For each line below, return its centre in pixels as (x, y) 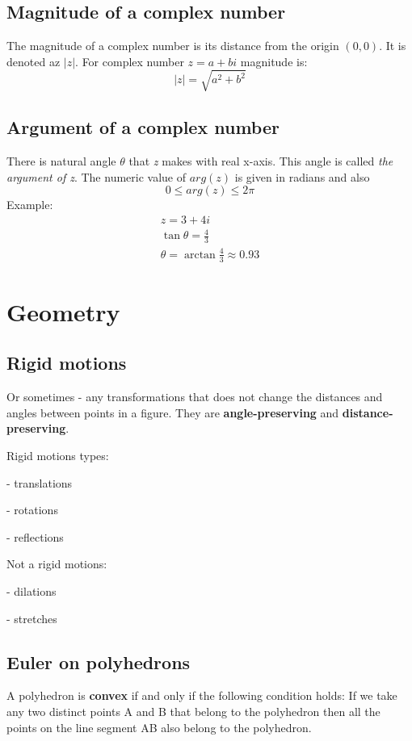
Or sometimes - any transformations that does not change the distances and (195, 397)
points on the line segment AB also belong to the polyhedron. (159, 727)
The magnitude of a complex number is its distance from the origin (173, 46)
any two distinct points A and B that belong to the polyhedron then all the (193, 712)
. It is (393, 46)
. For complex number (130, 61)
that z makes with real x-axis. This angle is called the (261, 161)
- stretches (32, 618)
